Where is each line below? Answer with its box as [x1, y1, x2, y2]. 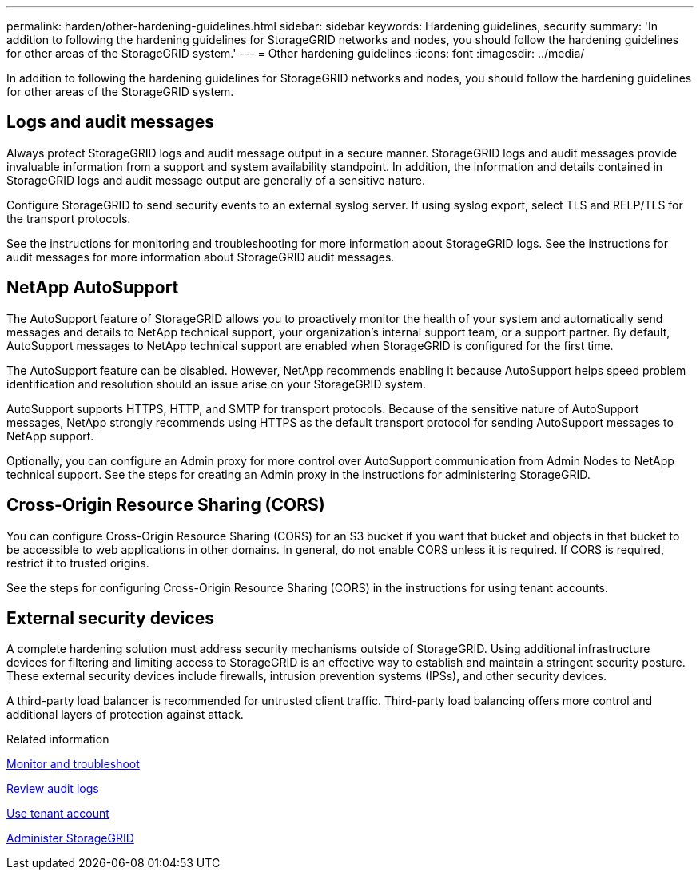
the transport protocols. [6, 211, 131, 225]
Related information [6, 732, 109, 747]
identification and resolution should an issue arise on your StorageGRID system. [6, 376, 426, 391]
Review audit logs [6, 782, 99, 796]
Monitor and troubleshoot [6, 757, 140, 771]
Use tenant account [6, 806, 109, 821]
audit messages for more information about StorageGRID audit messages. [6, 249, 395, 264]
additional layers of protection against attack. [6, 707, 244, 722]
